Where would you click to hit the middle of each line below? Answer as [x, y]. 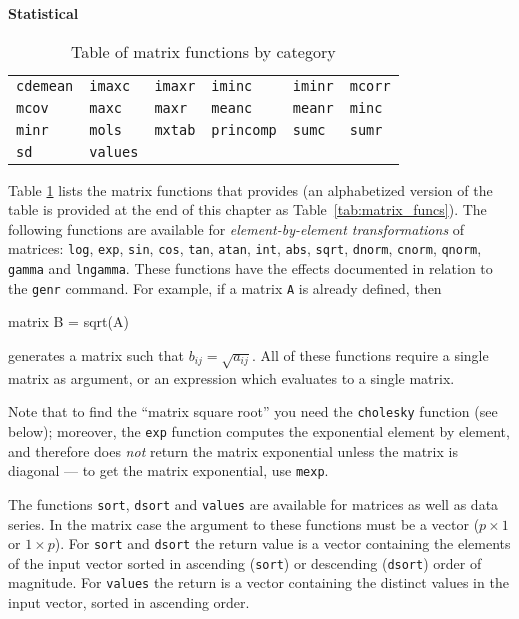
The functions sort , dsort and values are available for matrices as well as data [253, 503]
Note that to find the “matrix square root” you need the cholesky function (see [253, 411]
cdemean [45, 85]
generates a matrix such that [96, 354]
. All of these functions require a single [370, 354]
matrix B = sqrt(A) [68, 321]
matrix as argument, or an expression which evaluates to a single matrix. [231, 377]
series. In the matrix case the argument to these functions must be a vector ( [244, 523]
